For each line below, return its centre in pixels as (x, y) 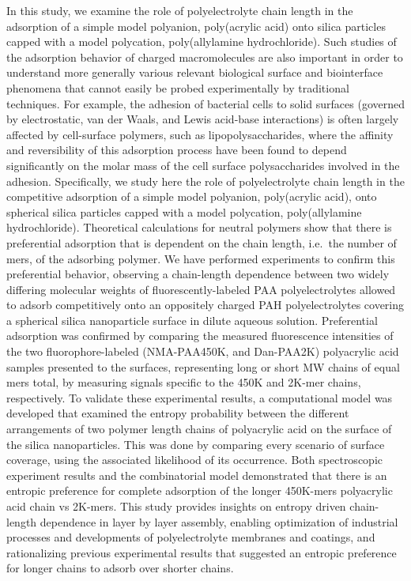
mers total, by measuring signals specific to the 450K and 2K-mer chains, (184, 382)
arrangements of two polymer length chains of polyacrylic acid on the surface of (199, 429)
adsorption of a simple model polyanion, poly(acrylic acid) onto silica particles (196, 26)
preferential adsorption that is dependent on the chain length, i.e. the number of (202, 242)
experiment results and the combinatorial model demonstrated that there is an (197, 475)
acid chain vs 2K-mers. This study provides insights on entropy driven (176, 506)
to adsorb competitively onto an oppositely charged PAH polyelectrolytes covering (205, 305)
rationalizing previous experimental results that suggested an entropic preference (202, 552)
